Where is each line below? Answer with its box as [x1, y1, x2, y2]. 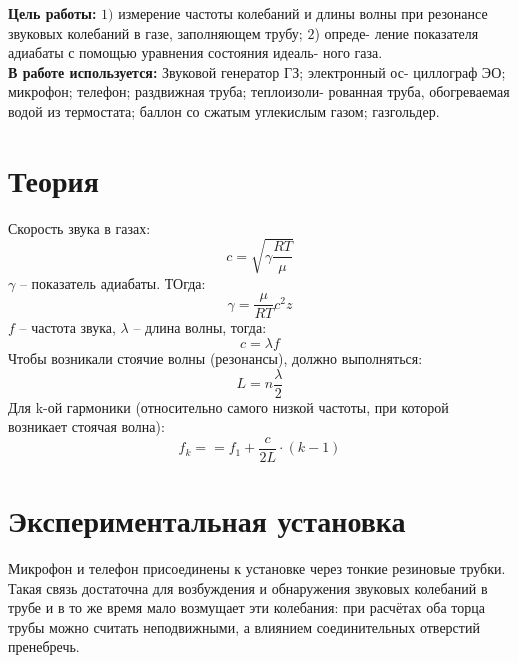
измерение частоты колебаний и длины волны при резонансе [118, 3, 488, 23]
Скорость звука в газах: [8, 217, 151, 238]
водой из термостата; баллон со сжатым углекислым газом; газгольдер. [8, 100, 440, 121]
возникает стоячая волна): [8, 416, 165, 437]
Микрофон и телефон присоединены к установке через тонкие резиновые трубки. [8, 558, 506, 579]
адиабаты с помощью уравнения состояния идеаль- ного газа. [8, 42, 383, 63]
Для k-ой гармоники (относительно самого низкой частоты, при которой [8, 396, 449, 417]
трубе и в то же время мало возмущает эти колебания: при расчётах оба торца [8, 597, 485, 618]
